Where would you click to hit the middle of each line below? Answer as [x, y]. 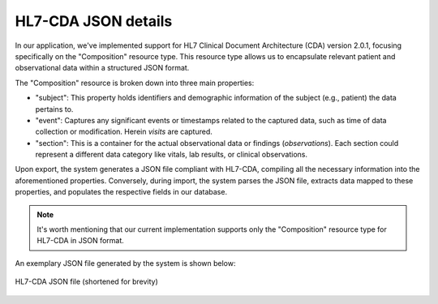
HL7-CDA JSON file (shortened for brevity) [86, 282]
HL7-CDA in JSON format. [81, 241]
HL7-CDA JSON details [94, 21]
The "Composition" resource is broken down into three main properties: [135, 83]
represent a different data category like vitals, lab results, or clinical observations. [172, 155]
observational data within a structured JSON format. [102, 68]
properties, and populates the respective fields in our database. [121, 192]
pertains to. [54, 109]
